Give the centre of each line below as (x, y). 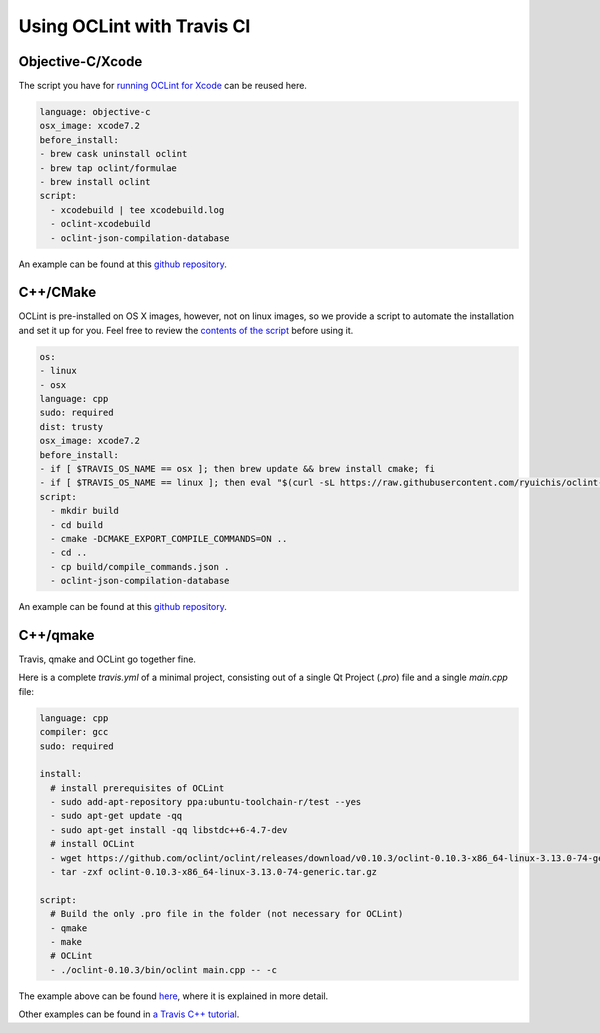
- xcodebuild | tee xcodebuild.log (137, 209)
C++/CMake (57, 292)
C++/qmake (56, 635)
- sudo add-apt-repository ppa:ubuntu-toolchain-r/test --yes (206, 802)
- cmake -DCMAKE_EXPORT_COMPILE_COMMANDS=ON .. (169, 538)
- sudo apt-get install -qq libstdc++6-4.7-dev (169, 829)
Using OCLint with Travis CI (134, 26)
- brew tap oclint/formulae (108, 168)
